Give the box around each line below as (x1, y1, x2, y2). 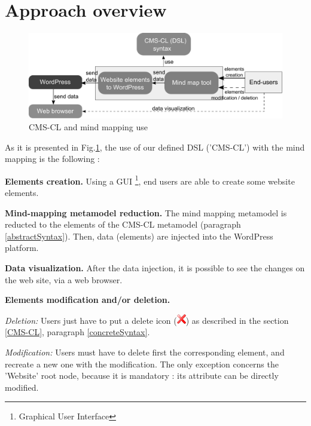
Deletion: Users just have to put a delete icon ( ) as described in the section (5, 314, 289, 326)
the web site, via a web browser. (5, 273, 123, 286)
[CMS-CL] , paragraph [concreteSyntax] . (5, 326, 150, 338)
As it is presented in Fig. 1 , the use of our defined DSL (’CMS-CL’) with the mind (5, 140, 305, 153)
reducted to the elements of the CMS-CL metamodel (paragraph (5, 218, 241, 231)
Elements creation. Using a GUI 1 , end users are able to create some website (5, 173, 295, 187)
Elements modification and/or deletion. (5, 293, 170, 306)
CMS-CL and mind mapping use (29, 120, 148, 133)
